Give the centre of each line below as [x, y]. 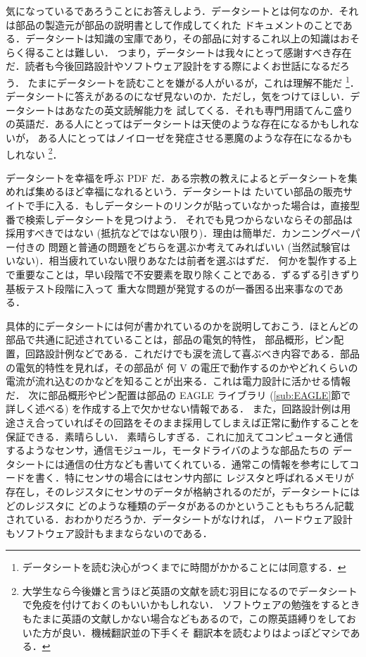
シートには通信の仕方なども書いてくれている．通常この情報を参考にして [182, 463]
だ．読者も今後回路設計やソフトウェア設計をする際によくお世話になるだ [173, 66]
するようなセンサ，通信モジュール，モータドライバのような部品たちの [168, 450]
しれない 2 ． [34, 153]
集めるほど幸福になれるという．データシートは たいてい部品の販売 [189, 191]
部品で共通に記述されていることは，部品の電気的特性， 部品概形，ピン [170, 339]
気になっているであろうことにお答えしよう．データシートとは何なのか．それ [182, 11]
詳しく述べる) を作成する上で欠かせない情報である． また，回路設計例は [173, 409]
